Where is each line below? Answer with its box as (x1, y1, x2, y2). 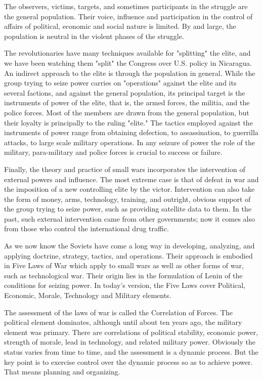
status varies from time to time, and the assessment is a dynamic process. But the (4, 347, 258, 357)
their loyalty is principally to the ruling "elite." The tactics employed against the (4, 117, 253, 128)
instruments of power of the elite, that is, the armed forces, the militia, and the (4, 97, 250, 108)
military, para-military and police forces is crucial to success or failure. (4, 147, 223, 157)
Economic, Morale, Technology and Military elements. (4, 290, 171, 301)
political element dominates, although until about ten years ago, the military (4, 317, 242, 327)
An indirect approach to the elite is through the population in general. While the (4, 67, 255, 78)
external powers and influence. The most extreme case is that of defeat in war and (4, 174, 259, 184)
